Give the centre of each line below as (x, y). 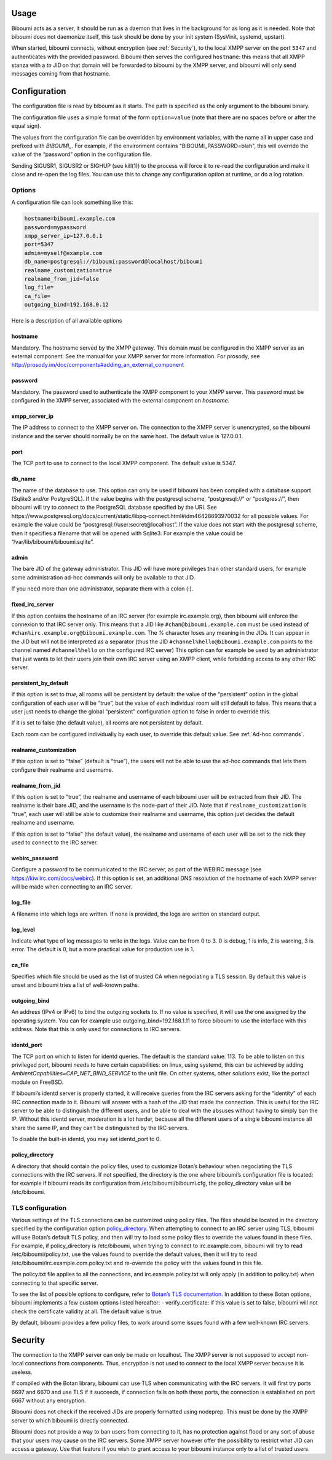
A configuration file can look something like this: (72, 202)
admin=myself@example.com (63, 253)
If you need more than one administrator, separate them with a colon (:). (102, 589)
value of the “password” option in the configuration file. (81, 154)
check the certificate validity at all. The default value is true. (87, 1311)
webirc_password (35, 858)
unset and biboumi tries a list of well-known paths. (75, 985)
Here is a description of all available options (67, 321)
